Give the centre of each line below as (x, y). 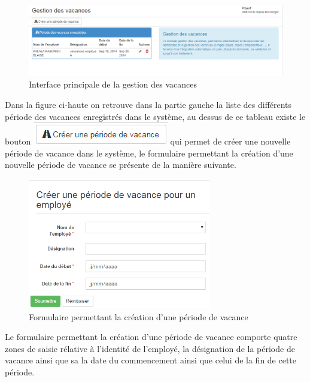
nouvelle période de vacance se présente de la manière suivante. (121, 165)
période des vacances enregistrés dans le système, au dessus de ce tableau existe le (155, 116)
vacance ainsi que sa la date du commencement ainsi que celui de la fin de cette (151, 360)
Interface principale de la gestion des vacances (113, 84)
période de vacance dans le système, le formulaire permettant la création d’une (149, 153)
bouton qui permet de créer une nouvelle (148, 141)
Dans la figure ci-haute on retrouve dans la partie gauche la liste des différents (148, 105)
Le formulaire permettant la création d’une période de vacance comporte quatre (151, 337)
